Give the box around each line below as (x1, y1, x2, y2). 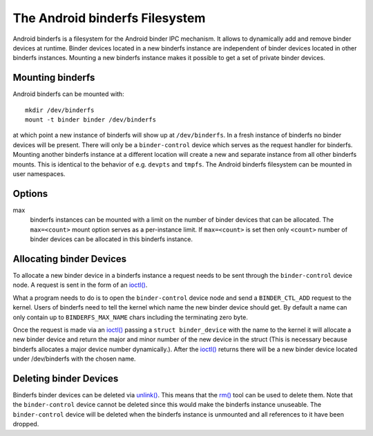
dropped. (12, 420, 39, 428)
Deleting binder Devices (12, 372, 119, 384)
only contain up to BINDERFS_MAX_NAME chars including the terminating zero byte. (12, 313, 249, 321)
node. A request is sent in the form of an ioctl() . (12, 281, 148, 290)
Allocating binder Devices (12, 253, 127, 265)
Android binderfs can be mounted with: (12, 90, 124, 98)
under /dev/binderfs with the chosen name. (12, 354, 136, 363)
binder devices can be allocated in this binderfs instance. (30, 235, 193, 243)
